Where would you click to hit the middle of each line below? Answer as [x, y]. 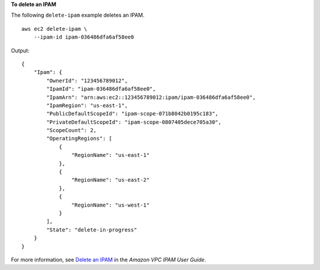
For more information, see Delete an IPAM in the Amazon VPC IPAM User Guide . [108, 259]
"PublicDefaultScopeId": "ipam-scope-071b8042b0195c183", [132, 114]
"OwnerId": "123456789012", [87, 81]
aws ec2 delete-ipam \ [55, 29]
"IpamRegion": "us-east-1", [87, 105]
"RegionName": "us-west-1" [111, 205]
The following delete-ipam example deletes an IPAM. [78, 15]
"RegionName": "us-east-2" [111, 180]
